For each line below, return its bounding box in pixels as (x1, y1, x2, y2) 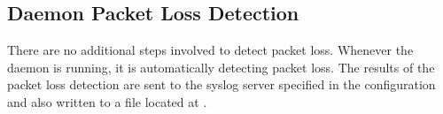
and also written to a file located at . (7, 92, 207, 110)
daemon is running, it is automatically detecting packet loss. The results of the (7, 57, 435, 76)
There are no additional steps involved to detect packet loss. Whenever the (7, 41, 414, 59)
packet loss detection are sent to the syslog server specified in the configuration (7, 75, 436, 94)
